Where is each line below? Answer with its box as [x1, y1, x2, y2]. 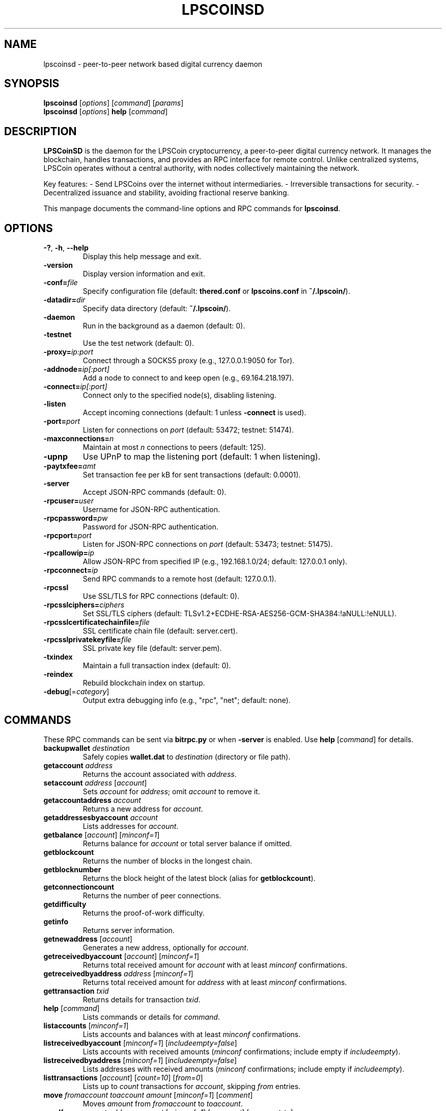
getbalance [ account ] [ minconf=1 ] [43, 830, 160, 839]
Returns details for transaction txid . [82, 995, 201, 1004]
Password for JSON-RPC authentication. [82, 522, 218, 532]
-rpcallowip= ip [43, 548, 95, 558]
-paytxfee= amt [43, 462, 96, 471]
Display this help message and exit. [82, 252, 201, 261]
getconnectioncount [43, 882, 115, 891]
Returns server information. [82, 925, 175, 935]
